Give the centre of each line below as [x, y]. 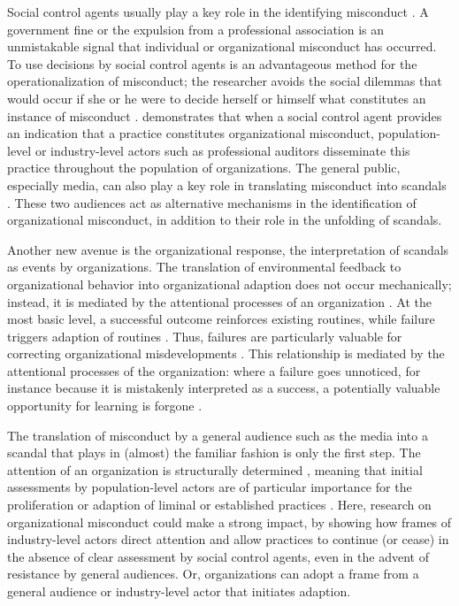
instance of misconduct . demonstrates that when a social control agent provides [225, 115]
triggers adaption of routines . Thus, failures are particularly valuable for [205, 336]
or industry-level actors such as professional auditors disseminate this [222, 150]
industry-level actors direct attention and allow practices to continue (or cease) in [228, 539]
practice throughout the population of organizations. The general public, [204, 168]
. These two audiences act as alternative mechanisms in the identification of [212, 202]
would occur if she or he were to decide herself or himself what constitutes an [217, 98]
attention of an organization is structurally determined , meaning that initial [215, 469]
